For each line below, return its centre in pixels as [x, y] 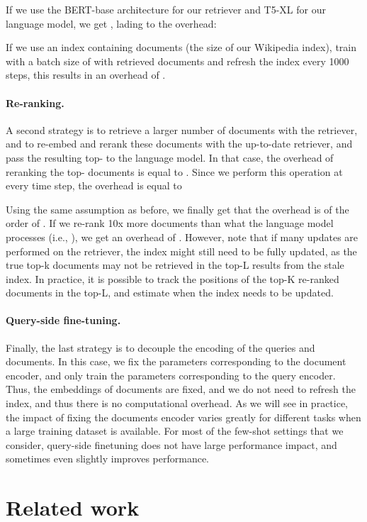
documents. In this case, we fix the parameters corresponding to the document [176, 361]
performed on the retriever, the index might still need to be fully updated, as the [181, 251]
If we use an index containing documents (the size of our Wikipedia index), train [181, 47]
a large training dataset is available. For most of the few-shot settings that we [175, 431]
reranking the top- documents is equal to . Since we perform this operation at [174, 171]
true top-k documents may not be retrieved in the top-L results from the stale [175, 265]
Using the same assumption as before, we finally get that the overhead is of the [177, 209]
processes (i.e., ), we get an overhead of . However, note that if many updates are [182, 237]
